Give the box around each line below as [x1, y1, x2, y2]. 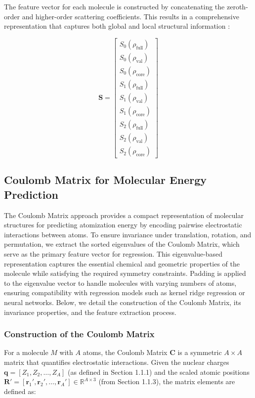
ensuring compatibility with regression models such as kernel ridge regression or [4, 287, 245, 298]
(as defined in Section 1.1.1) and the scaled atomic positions [68, 366, 250, 377]
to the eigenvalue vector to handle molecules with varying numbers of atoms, [4, 277, 237, 288]
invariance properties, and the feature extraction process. [4, 307, 176, 317]
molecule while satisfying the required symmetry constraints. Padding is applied [4, 268, 246, 278]
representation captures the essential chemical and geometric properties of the [4, 258, 240, 268]
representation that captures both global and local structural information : [4, 21, 230, 31]
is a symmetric [177, 347, 222, 357]
